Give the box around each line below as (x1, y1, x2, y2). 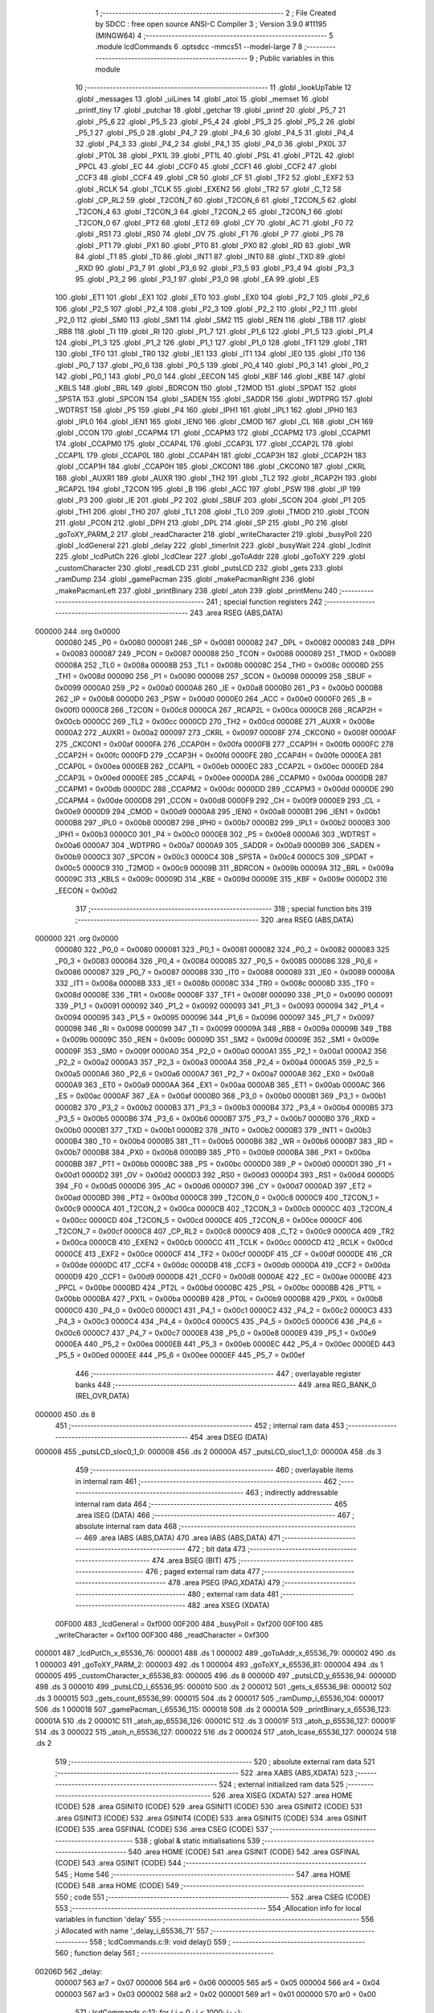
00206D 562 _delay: (35, 1966, 103, 1976)
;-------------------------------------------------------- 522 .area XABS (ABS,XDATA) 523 (55, 1768, 354, 1778)
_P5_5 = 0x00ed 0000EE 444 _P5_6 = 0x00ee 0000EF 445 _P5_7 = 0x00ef (55, 1350, 305, 1360)
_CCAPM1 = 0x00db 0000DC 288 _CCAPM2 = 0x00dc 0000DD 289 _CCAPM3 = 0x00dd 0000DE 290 (55, 784, 394, 794)
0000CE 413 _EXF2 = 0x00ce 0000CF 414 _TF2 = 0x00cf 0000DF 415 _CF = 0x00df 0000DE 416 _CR (55, 1249, 393, 1259)
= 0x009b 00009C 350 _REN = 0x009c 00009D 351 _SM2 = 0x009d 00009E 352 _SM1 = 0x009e (55, 1035, 379, 1044)
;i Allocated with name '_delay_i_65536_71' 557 (55, 1925, 209, 1936)
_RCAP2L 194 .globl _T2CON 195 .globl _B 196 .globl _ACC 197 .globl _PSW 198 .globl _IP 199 (55, 484, 361, 494)
